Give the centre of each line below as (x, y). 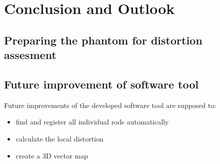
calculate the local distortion (60, 138)
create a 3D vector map (52, 155)
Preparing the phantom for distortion (103, 40)
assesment (30, 55)
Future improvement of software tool (101, 84)
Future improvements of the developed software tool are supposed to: (110, 105)
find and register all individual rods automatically (92, 122)
